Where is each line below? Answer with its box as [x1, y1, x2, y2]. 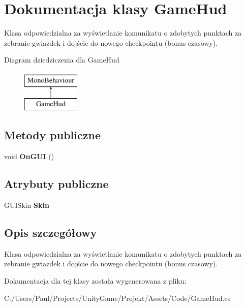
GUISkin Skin [4, 200, 49, 210]
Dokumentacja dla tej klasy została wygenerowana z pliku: [4, 275, 187, 286]
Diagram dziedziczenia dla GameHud [4, 54, 119, 65]
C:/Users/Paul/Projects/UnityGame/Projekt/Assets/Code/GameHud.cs [4, 292, 231, 303]
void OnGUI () [4, 151, 54, 162]
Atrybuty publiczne [4, 176, 109, 192]
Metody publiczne [4, 127, 101, 143]
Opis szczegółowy [4, 225, 97, 240]
